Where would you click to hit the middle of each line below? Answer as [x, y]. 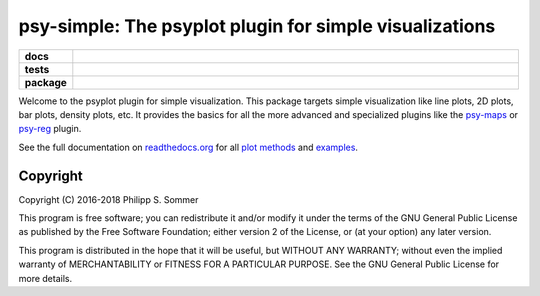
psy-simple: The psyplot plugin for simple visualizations [257, 26]
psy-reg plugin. [50, 129]
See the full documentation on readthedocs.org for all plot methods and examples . [188, 147]
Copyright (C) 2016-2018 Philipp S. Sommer [108, 199]
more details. [45, 278]
